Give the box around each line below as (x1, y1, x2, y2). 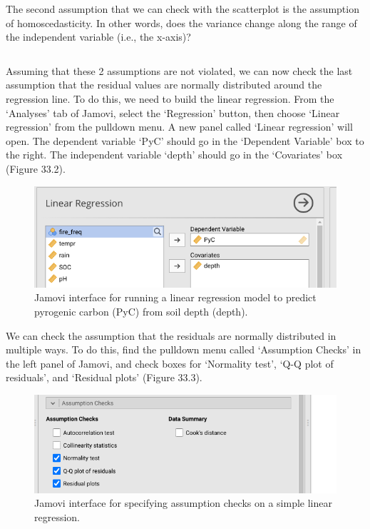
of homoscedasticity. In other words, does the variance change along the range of (6, 15, 357, 30)
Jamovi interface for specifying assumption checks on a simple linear (34, 495, 332, 510)
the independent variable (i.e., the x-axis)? (6, 29, 191, 44)
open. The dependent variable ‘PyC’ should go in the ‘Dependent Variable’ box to (6, 133, 364, 148)
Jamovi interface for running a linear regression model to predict (34, 290, 317, 305)
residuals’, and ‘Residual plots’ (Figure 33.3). (6, 370, 202, 385)
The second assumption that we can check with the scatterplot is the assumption (6, 1, 359, 16)
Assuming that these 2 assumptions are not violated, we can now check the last (6, 63, 353, 78)
